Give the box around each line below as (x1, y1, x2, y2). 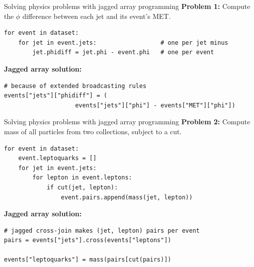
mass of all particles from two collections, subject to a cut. (4, 126, 182, 136)
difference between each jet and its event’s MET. (22, 10, 171, 21)
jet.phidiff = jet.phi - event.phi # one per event (32, 49, 214, 56)
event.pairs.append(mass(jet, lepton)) (61, 193, 193, 201)
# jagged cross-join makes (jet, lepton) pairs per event (4, 227, 200, 234)
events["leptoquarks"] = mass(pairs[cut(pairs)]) (4, 256, 171, 264)
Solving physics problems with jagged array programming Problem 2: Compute (4, 116, 251, 127)
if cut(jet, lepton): (46, 183, 118, 191)
